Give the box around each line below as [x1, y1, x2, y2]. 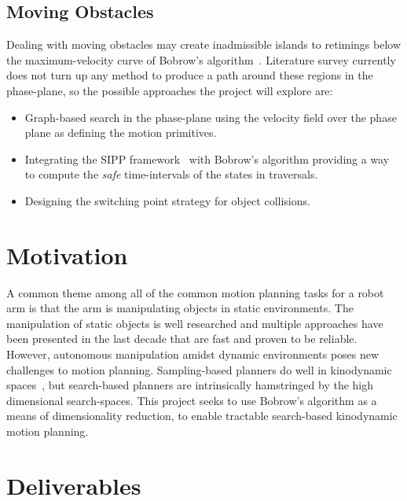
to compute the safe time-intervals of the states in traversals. [24, 166, 318, 182]
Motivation [6, 238, 128, 271]
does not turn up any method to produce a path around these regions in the [6, 67, 373, 83]
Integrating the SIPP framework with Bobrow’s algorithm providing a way [24, 150, 390, 167]
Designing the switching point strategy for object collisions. [24, 192, 310, 208]
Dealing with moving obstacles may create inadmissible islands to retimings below [6, 36, 401, 53]
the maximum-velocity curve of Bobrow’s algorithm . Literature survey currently [6, 51, 396, 68]
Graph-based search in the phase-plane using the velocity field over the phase [24, 109, 397, 125]
